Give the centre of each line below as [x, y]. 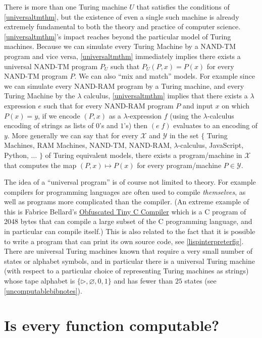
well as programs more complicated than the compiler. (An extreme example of [127, 202]
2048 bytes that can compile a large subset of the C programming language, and [128, 221]
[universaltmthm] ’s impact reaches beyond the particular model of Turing [118, 36]
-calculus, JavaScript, [211, 145]
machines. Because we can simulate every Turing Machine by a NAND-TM [120, 46]
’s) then [136, 125]
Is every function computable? [112, 325]
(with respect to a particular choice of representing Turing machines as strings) [126, 271]
